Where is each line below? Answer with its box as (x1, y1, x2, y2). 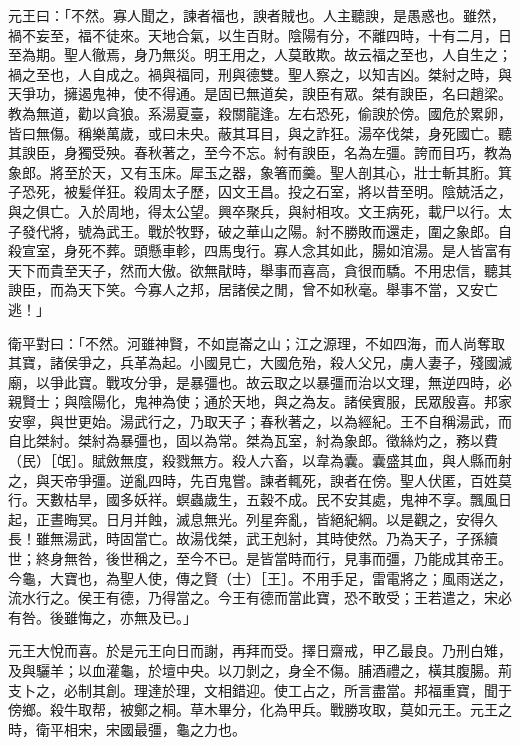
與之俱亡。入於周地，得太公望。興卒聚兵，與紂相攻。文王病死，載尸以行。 (8, 200, 498, 221)
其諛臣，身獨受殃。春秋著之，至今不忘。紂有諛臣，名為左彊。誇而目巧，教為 (8, 142, 512, 163)
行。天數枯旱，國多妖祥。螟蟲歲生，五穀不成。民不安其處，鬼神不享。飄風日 (8, 489, 512, 510)
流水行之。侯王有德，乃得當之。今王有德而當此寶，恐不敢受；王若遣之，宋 (8, 587, 498, 608)
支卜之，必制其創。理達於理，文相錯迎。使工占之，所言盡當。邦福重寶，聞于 (8, 679, 512, 700)
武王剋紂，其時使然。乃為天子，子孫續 (245, 528, 498, 549)
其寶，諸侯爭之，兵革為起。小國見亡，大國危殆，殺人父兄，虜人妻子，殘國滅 (8, 352, 512, 373)
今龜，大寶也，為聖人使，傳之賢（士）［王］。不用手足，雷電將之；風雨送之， (8, 567, 512, 588)
